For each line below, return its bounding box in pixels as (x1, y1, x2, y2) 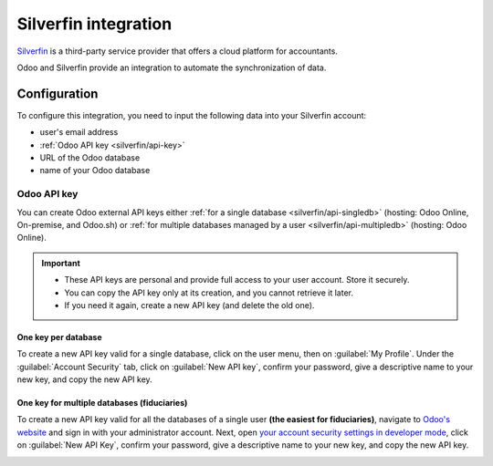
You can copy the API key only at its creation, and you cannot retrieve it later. (64, 287, 353, 298)
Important (41, 257, 81, 268)
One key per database (16, 331, 102, 342)
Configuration (16, 86, 99, 101)
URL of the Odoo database (39, 152, 141, 163)
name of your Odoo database (39, 165, 151, 176)
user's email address (39, 127, 119, 138)
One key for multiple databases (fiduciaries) (16, 398, 188, 409)
